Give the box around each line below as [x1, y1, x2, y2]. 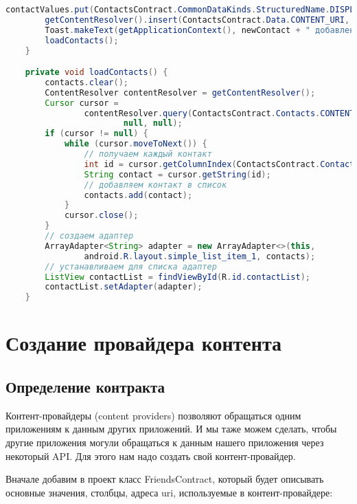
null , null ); [123, 118, 183, 129]
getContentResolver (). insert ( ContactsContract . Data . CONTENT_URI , [45, 14, 350, 25]
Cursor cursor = [45, 98, 119, 108]
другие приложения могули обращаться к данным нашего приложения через [5, 435, 324, 449]
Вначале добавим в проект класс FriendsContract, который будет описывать [5, 472, 324, 486]
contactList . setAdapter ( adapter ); [45, 282, 203, 292]
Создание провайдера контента [5, 329, 282, 357]
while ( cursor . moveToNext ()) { [64, 139, 207, 149]
